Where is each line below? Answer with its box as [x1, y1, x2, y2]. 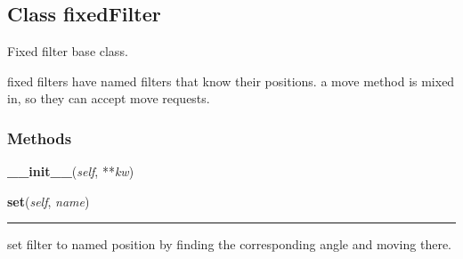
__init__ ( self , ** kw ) [7, 162, 134, 181]
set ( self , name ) [7, 191, 90, 210]
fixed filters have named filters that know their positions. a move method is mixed [7, 71, 455, 90]
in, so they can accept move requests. [7, 89, 210, 108]
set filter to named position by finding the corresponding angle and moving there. [7, 235, 451, 254]
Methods [7, 126, 72, 149]
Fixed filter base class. [7, 42, 128, 61]
